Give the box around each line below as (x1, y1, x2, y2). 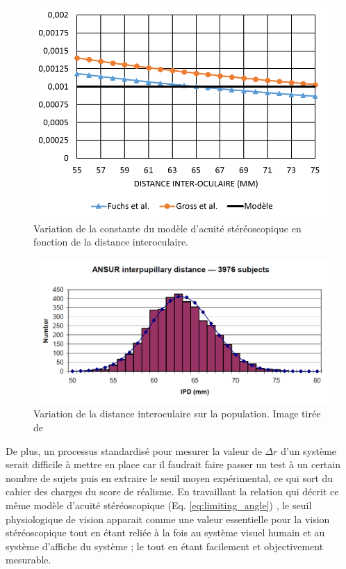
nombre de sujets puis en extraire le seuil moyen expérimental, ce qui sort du (6, 470, 333, 485)
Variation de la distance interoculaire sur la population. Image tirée (33, 406, 321, 421)
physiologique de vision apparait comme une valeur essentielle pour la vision (6, 511, 330, 526)
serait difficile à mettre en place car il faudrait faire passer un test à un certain (6, 457, 340, 472)
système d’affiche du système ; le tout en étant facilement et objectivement (6, 538, 324, 553)
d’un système (281, 443, 337, 458)
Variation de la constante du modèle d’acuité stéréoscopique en (33, 221, 302, 235)
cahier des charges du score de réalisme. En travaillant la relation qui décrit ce (6, 484, 339, 499)
